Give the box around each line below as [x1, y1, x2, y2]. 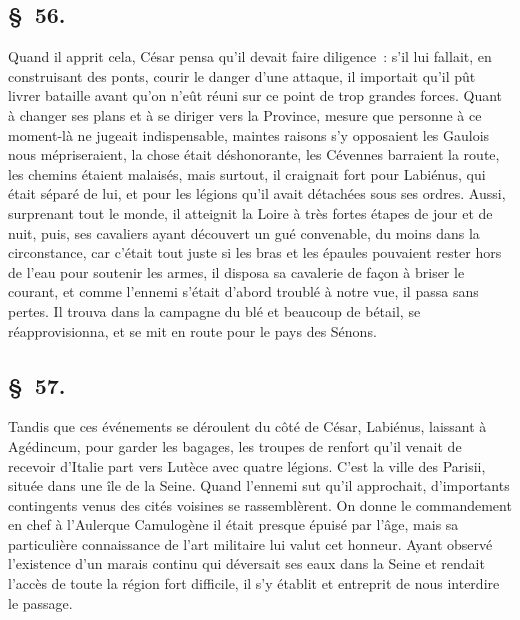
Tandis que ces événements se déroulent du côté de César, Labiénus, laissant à [8, 416, 487, 437]
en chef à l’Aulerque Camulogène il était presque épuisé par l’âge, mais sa [8, 514, 459, 535]
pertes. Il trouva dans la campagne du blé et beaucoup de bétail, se [8, 300, 421, 321]
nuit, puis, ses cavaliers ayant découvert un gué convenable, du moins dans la [8, 222, 480, 243]
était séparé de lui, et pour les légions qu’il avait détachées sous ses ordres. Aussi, [8, 183, 506, 204]
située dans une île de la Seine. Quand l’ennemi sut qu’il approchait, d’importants [8, 475, 510, 496]
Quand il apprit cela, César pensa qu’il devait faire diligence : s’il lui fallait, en [8, 46, 492, 67]
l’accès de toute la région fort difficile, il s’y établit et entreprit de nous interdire [8, 573, 500, 594]
